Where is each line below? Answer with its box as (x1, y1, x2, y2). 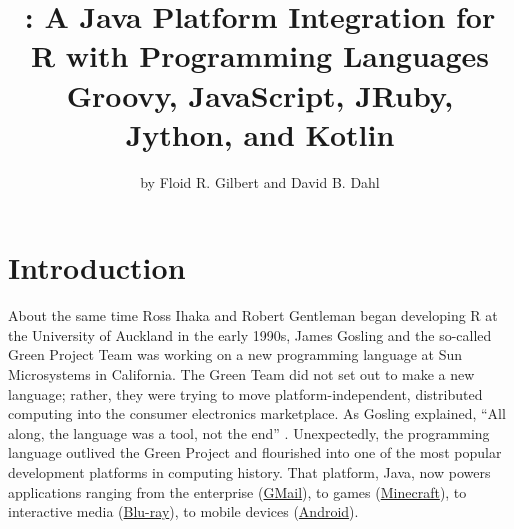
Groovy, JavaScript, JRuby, (66, 74, 454, 115)
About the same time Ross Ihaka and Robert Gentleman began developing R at (8, 305, 498, 326)
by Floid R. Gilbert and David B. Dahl (140, 171, 380, 192)
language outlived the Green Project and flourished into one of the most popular (8, 442, 502, 463)
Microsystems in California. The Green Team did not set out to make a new (8, 364, 475, 384)
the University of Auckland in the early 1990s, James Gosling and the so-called (8, 324, 492, 345)
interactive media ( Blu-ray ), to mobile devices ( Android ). (8, 501, 359, 522)
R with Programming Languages (30, 35, 490, 76)
